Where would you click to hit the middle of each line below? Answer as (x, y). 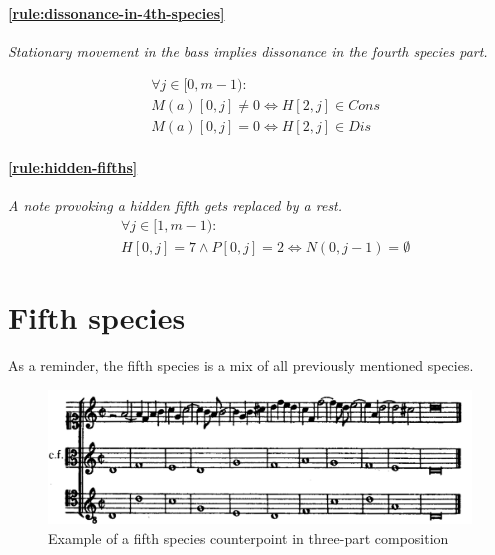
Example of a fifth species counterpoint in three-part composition (248, 537)
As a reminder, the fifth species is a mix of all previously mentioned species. (241, 365)
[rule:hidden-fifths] (73, 167)
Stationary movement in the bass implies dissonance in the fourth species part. (248, 50)
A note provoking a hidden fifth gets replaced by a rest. (175, 205)
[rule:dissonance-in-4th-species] (116, 12)
